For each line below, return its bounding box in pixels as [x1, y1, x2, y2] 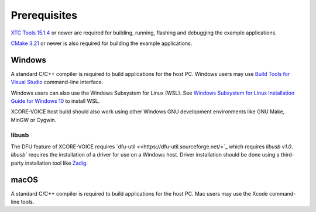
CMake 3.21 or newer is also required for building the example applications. [11, 40, 193, 47]
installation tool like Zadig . [25, 159, 88, 166]
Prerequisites [11, 9, 78, 22]
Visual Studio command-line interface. [11, 79, 104, 86]
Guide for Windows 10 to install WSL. [11, 98, 100, 105]
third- [281, 151, 295, 158]
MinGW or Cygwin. [11, 116, 57, 123]
